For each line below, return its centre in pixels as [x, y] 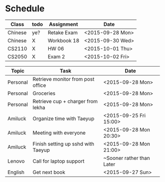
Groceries [44, 93]
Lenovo [16, 161]
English [16, 172]
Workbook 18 [63, 40]
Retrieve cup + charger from [65, 101]
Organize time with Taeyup [64, 118]
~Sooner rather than [126, 158]
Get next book [49, 172]
